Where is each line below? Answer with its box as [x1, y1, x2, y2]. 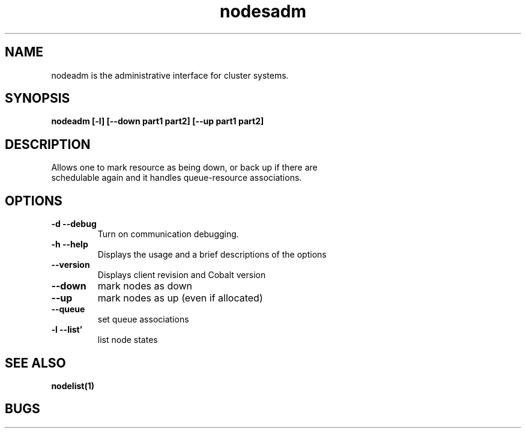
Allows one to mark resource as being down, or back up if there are [51, 162, 318, 173]
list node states [97, 335, 158, 345]
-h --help [51, 239, 88, 250]
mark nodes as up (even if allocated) [97, 292, 263, 304]
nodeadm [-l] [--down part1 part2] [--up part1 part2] [51, 116, 264, 127]
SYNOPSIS [5, 91, 70, 106]
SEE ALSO [5, 355, 66, 371]
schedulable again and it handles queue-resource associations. [51, 172, 302, 183]
